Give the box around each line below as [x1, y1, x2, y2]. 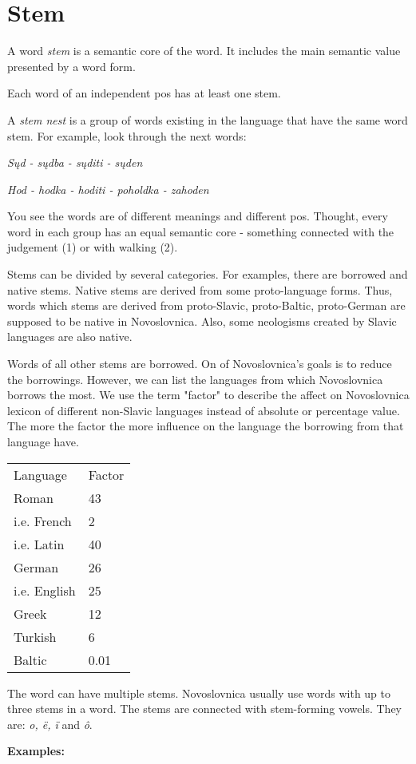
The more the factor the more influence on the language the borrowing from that [7, 418, 404, 434]
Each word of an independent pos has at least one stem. [7, 85, 281, 101]
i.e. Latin [14, 534, 65, 553]
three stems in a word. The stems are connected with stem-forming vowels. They [7, 700, 402, 717]
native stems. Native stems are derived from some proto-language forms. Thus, [7, 281, 393, 298]
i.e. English [14, 580, 76, 600]
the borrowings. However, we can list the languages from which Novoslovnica [7, 370, 383, 387]
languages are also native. [7, 328, 133, 345]
